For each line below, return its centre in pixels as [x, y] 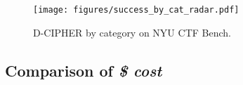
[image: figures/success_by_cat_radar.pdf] [136, 10]
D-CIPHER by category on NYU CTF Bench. [132, 32]
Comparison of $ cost [84, 70]
